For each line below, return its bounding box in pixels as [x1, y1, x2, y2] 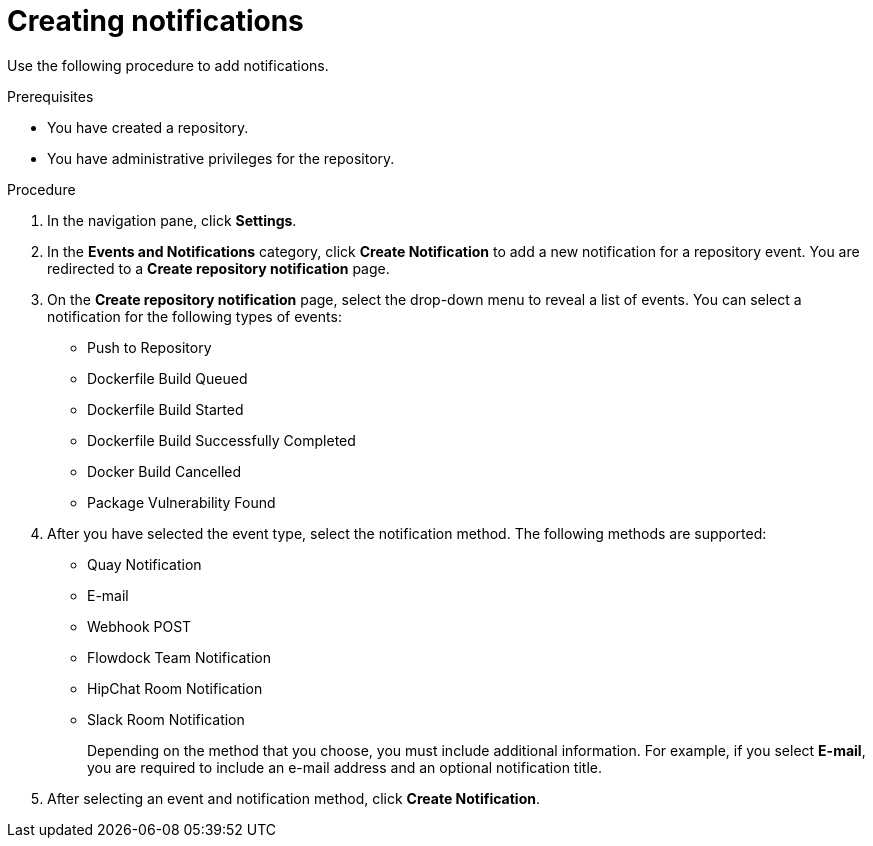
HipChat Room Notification [87, 679, 263, 697]
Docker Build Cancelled [87, 462, 241, 480]
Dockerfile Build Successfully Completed [87, 431, 356, 449]
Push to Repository [87, 338, 212, 356]
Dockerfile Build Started [87, 400, 244, 418]
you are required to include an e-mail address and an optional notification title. [87, 758, 602, 776]
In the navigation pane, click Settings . [47, 211, 297, 229]
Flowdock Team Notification [87, 648, 272, 666]
